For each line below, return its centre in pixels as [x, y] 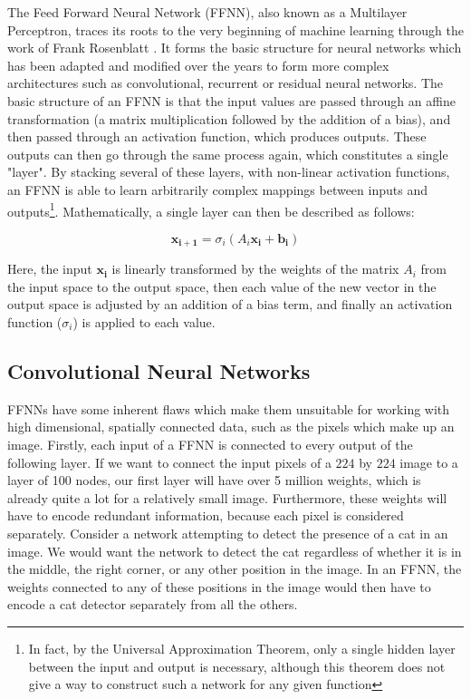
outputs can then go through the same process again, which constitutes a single [228, 154]
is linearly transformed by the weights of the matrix [255, 269]
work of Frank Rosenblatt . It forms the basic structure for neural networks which [235, 48]
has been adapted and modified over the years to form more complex [198, 65]
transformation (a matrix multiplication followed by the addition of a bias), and [229, 118]
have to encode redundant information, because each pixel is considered [206, 515]
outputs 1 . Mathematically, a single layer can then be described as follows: [211, 209]
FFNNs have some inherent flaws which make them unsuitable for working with [229, 408]
